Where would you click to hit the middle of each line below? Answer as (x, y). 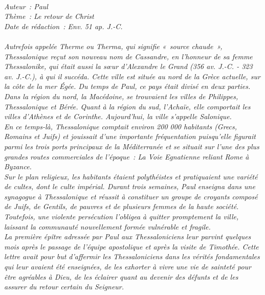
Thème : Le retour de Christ (49, 16)
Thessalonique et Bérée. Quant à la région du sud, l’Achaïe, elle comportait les (127, 106)
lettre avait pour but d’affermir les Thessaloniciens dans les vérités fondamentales (132, 256)
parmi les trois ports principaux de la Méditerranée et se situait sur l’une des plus (132, 146)
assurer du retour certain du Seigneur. (64, 287)
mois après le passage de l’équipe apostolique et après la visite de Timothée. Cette (131, 246)
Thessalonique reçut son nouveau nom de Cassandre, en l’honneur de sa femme (128, 56)
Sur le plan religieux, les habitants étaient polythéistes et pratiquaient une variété (131, 176)
